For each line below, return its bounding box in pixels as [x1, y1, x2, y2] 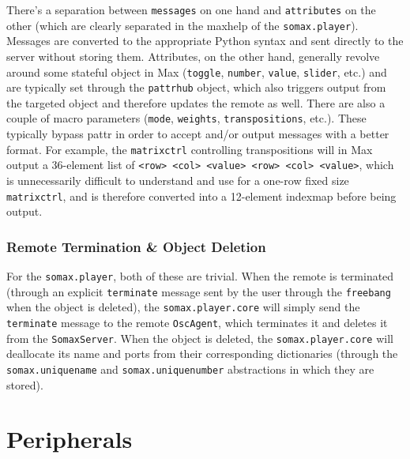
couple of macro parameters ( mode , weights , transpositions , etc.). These [6, 110, 367, 126]
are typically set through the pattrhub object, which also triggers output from [6, 79, 386, 96]
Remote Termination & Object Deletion [6, 236, 266, 256]
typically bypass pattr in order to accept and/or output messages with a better [6, 126, 389, 142]
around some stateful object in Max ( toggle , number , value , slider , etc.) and [6, 63, 387, 80]
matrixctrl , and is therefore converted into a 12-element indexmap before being [6, 187, 397, 204]
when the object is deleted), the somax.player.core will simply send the [6, 299, 360, 315]
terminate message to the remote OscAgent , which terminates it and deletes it [6, 314, 388, 330]
